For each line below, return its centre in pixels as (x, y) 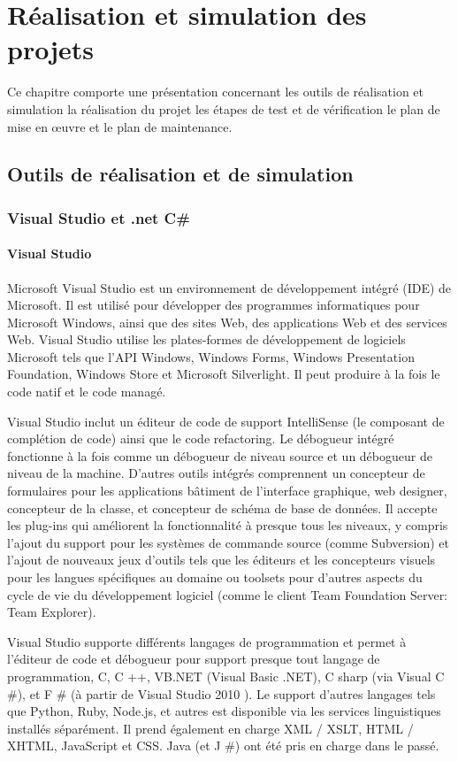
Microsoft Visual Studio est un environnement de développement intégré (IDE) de (229, 287)
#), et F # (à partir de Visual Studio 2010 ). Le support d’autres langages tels (221, 693)
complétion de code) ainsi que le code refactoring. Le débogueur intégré (201, 438)
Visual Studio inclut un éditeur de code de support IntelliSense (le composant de (226, 421)
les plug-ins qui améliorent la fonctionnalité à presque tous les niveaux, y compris (228, 525)
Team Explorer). (52, 612)
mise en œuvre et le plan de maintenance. (120, 126)
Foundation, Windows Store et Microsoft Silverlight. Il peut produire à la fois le (224, 374)
